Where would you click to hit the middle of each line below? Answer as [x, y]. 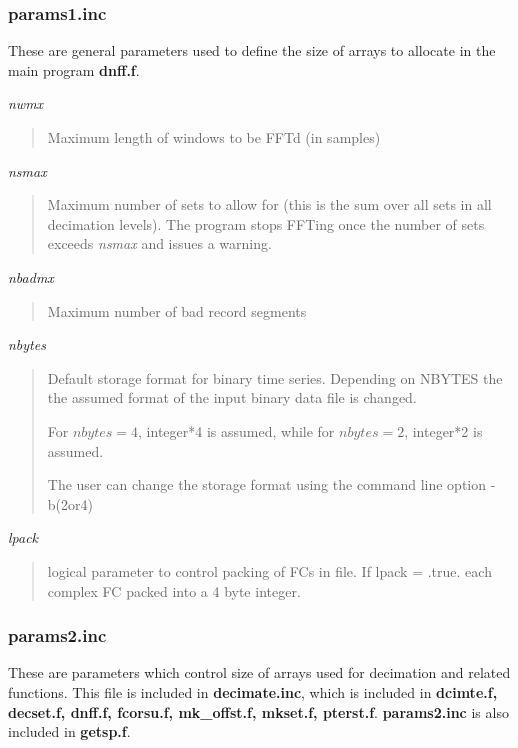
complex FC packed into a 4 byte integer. [174, 590]
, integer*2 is [443, 430]
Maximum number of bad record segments [177, 310]
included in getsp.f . [69, 731]
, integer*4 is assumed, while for [236, 430]
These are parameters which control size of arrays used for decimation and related [259, 672]
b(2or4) [70, 503]
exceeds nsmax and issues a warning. [159, 243]
